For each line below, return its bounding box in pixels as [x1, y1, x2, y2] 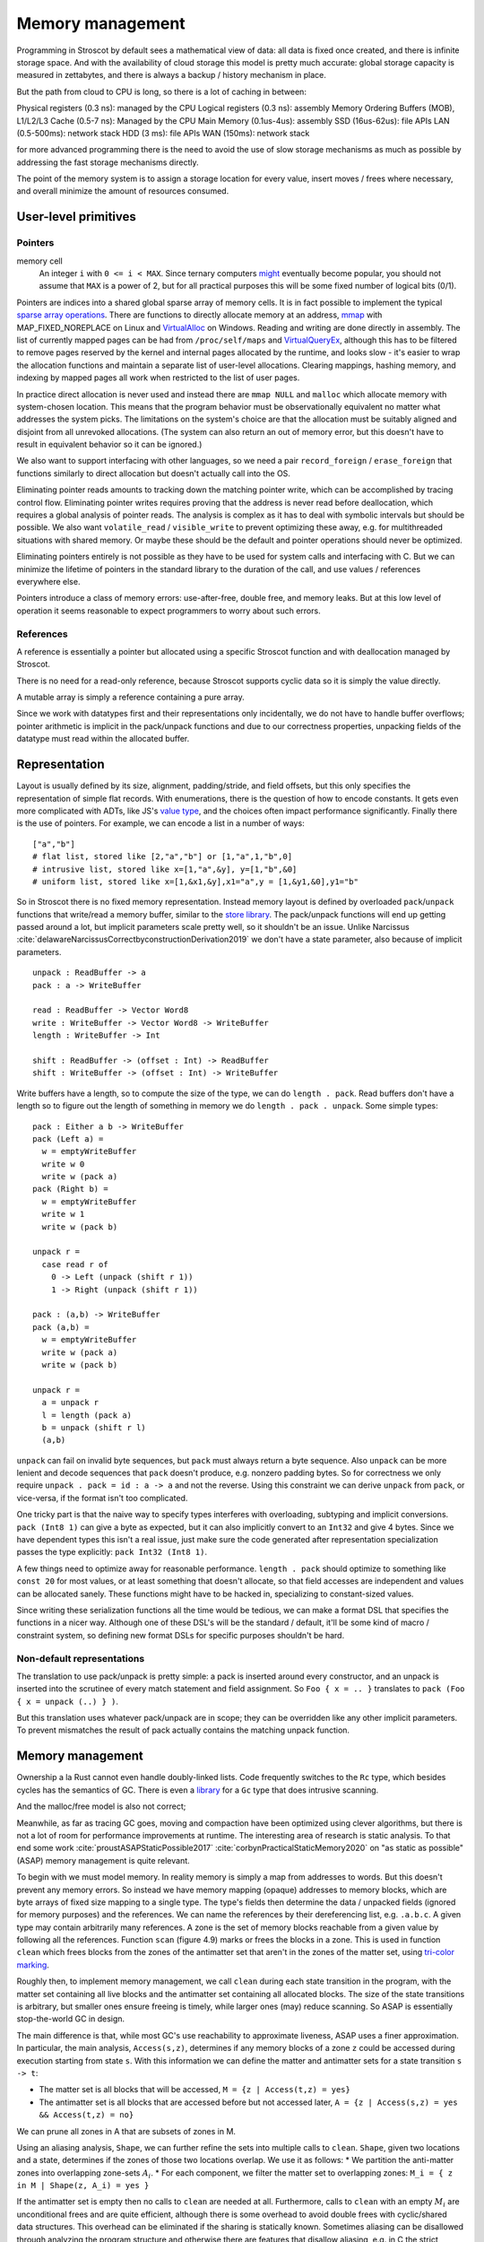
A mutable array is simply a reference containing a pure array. [16, 691, 246, 703]
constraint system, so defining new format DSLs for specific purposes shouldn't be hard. [16, 1629, 345, 1640]
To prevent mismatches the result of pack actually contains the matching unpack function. [16, 1725, 350, 1735]
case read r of [41, 1259, 108, 1269]
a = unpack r [41, 1397, 99, 1408]
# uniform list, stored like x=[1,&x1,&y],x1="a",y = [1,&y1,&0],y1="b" [32, 876, 359, 887]
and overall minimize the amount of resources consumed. [16, 186, 229, 196]
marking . [16, 1960, 49, 1970]
